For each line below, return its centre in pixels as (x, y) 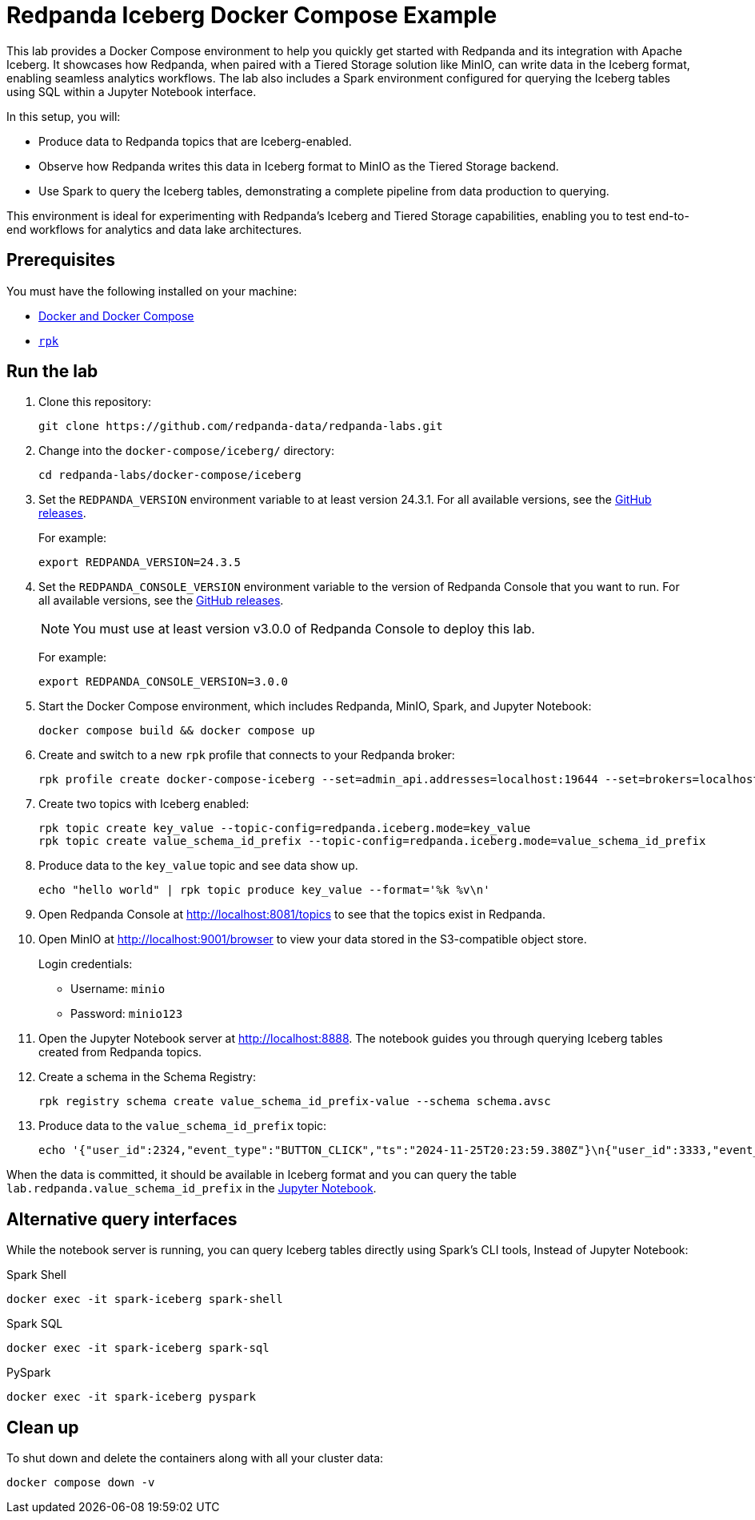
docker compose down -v (81, 1483)
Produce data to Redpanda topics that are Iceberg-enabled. (195, 141)
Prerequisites (61, 260)
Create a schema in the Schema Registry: (148, 1077)
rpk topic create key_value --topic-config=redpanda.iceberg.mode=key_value (285, 828)
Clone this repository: (95, 402)
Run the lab (52, 372)
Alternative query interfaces (122, 1219)
